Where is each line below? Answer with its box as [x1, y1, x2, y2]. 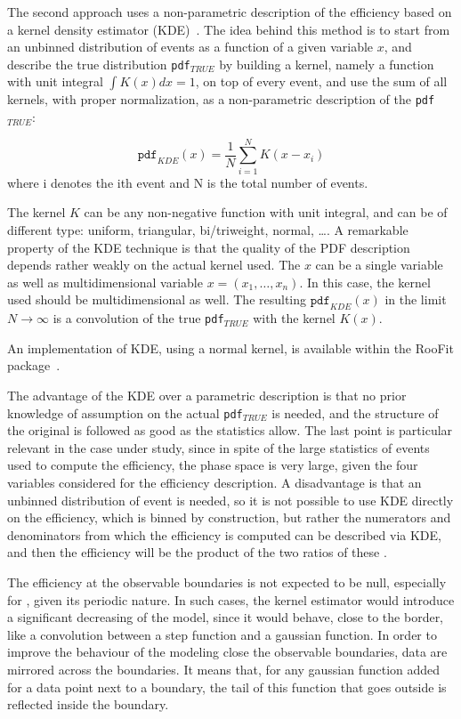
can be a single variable [315, 255, 443, 274]
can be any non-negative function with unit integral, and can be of [84, 203, 448, 222]
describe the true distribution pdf [7, 54, 190, 73]
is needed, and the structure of [271, 403, 439, 422]
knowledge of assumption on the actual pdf [7, 403, 243, 422]
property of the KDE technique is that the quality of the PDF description [7, 238, 410, 256]
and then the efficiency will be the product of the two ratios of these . [7, 543, 387, 561]
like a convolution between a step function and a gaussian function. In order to [7, 625, 437, 643]
